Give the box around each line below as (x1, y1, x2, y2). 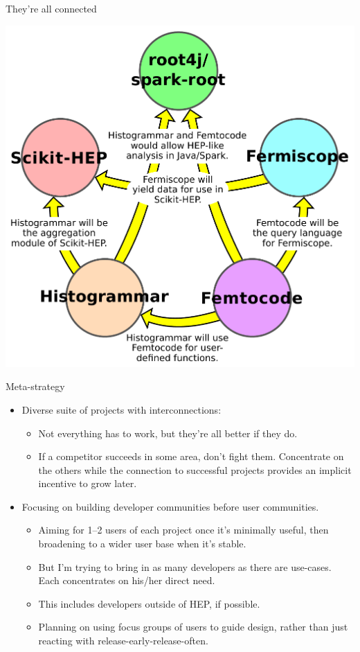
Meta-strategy (6, 379, 65, 394)
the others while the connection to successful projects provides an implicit (38, 462, 352, 477)
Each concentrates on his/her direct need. (38, 573, 215, 588)
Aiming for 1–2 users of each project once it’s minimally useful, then (38, 522, 329, 537)
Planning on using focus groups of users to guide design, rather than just (38, 619, 348, 634)
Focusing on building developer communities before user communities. (21, 499, 319, 513)
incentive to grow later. (38, 476, 137, 491)
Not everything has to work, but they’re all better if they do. (38, 425, 298, 440)
